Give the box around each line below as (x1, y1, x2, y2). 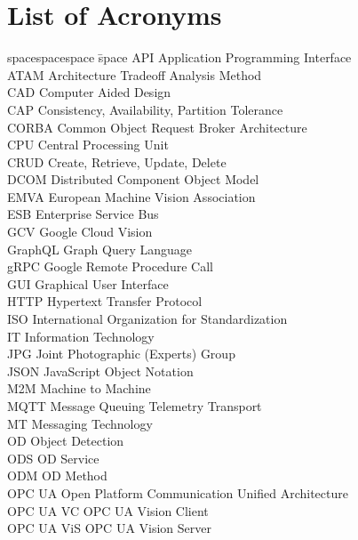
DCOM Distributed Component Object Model (7, 170, 259, 189)
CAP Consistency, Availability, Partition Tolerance (7, 100, 283, 118)
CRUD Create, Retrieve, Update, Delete (7, 152, 227, 171)
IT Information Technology (7, 326, 155, 345)
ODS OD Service (7, 448, 99, 467)
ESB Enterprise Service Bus (7, 205, 159, 223)
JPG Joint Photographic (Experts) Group (7, 344, 235, 363)
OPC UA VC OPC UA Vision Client (7, 501, 209, 520)
